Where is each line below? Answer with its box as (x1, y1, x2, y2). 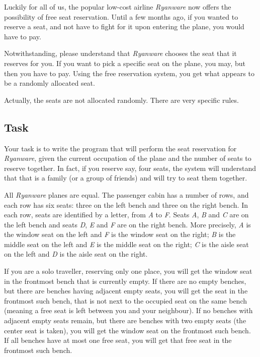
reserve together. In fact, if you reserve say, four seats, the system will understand (4, 162, 256, 173)
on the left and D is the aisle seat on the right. (4, 249, 148, 259)
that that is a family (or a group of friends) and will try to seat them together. (4, 172, 247, 183)
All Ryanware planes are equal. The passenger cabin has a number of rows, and (4, 189, 249, 200)
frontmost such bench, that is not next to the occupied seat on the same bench (4, 295, 247, 306)
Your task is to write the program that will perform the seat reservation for (4, 143, 237, 153)
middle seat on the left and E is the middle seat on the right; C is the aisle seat (4, 239, 249, 249)
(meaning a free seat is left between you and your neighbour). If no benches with (4, 305, 253, 316)
